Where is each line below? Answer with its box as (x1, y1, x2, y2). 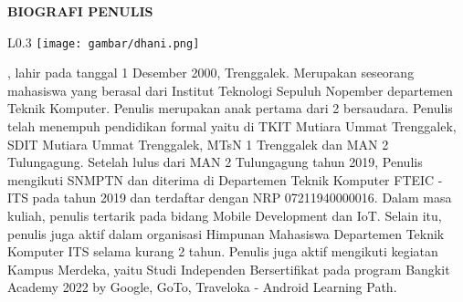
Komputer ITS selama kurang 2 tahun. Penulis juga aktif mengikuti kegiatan (7, 242, 438, 261)
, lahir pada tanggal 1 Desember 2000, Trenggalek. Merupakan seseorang (7, 63, 415, 82)
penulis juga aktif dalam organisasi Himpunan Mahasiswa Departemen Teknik (7, 224, 445, 243)
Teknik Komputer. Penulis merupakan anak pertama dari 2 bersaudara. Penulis (7, 99, 453, 118)
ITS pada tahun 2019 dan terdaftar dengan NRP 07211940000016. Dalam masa (7, 188, 452, 207)
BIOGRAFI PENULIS (7, 2, 153, 20)
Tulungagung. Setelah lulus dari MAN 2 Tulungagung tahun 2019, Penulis (7, 152, 423, 172)
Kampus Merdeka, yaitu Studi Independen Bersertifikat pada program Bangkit (7, 259, 450, 278)
